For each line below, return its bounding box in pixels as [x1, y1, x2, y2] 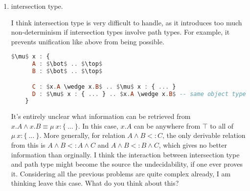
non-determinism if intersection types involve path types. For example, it [11, 27, 230, 37]
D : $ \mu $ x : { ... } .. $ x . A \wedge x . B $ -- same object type [32, 90, 246, 97]
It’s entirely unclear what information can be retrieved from [11, 111, 191, 121]
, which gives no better [159, 140, 227, 150]
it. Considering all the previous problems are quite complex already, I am [11, 168, 231, 178]
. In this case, [78, 120, 118, 131]
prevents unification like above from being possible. [11, 36, 164, 46]
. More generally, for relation [39, 130, 125, 140]
